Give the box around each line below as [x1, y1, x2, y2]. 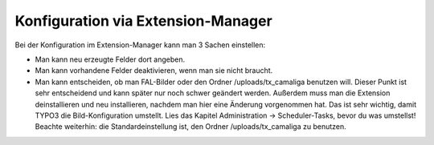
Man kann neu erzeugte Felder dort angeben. [35, 54, 186, 64]
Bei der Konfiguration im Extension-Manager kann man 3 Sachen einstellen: [14, 40, 266, 50]
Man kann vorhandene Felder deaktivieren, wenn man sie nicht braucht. [35, 66, 273, 75]
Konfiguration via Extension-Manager [14, 12, 272, 30]
